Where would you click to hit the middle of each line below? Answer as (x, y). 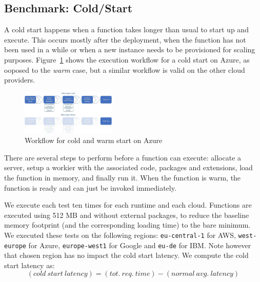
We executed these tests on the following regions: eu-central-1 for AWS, (120, 235)
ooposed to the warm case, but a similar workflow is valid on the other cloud (125, 69)
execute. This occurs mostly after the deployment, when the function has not (125, 39)
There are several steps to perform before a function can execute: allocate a (123, 157)
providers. (20, 80)
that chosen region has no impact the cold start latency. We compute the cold (126, 255)
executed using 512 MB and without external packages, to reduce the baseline (127, 215)
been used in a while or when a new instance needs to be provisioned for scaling (130, 49)
